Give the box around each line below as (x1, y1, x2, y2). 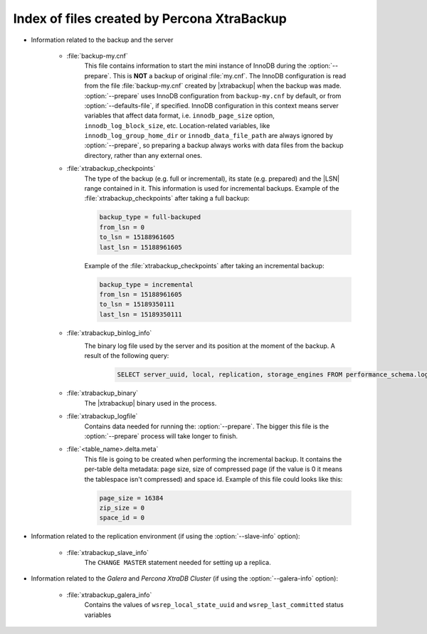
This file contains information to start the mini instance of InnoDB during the (84, 61, 307, 70)
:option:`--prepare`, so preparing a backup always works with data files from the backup (84, 141, 344, 149)
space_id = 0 (99, 514, 145, 522)
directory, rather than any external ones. (84, 151, 203, 159)
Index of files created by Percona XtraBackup (13, 11, 288, 26)
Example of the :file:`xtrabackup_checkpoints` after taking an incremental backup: (84, 261, 325, 270)
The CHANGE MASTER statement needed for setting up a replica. (84, 559, 271, 567)
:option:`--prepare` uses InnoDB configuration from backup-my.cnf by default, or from (84, 91, 342, 100)
